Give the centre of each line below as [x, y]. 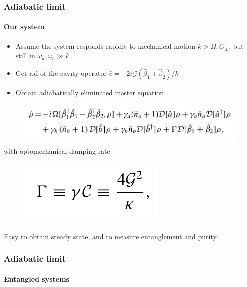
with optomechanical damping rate [57, 151]
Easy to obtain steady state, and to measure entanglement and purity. [111, 236]
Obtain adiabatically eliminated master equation [90, 92]
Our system [24, 27]
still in [25, 55]
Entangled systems [37, 278]
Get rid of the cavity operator [61, 73]
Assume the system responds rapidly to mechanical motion [106, 45]
